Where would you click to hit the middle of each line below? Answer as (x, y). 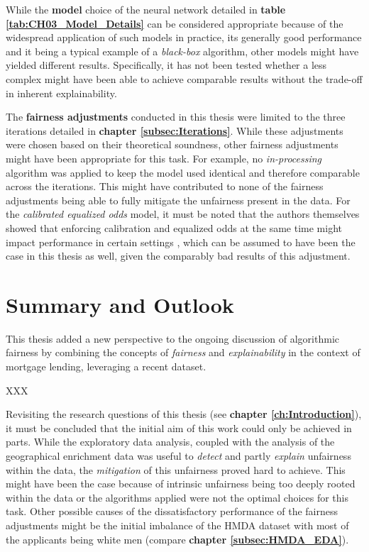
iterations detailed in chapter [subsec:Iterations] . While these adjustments (175, 130)
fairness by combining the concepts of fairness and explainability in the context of (183, 352)
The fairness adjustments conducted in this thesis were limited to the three (176, 117)
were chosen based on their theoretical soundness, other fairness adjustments (172, 144)
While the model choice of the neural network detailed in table (146, 9)
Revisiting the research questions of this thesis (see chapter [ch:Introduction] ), (184, 414)
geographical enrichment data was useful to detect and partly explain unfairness (178, 455)
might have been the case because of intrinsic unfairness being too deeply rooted (181, 484)
